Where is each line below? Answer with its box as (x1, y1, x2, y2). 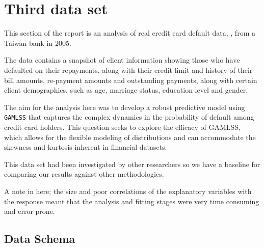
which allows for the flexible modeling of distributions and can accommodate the (4, 131, 256, 142)
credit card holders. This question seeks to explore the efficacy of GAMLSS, (4, 121, 241, 132)
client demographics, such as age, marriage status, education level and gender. (4, 85, 248, 95)
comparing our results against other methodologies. (4, 169, 164, 179)
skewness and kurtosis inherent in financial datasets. (4, 142, 167, 152)
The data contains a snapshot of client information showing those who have (4, 54, 240, 65)
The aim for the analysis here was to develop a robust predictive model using (4, 101, 245, 112)
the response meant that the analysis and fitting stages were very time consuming (4, 196, 259, 206)
